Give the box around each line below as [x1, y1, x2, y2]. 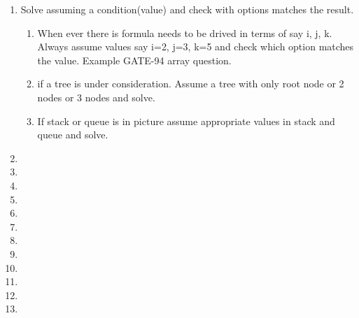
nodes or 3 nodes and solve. [37, 89, 155, 104]
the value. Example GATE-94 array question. [37, 52, 232, 67]
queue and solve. [37, 127, 108, 142]
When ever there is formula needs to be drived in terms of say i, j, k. [37, 25, 332, 40]
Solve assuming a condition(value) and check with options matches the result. [20, 2, 354, 16]
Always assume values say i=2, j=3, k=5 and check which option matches [37, 39, 354, 54]
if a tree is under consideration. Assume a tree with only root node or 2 [37, 76, 344, 91]
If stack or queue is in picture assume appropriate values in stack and [37, 113, 335, 128]
